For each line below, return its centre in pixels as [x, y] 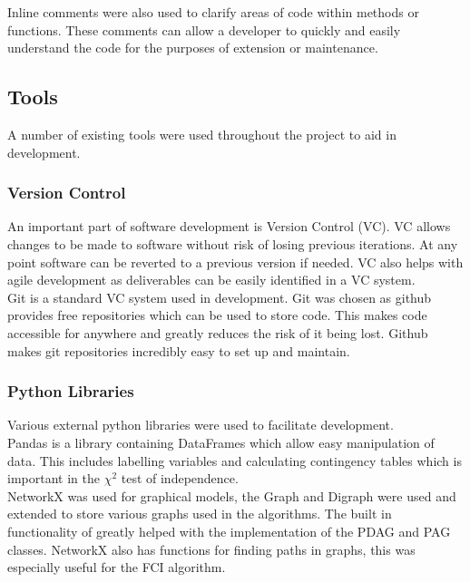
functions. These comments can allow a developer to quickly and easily [204, 29]
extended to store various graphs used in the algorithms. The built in [200, 514]
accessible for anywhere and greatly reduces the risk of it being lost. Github [218, 332]
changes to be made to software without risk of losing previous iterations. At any [233, 243]
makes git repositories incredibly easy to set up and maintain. [179, 350]
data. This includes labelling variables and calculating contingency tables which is [235, 460]
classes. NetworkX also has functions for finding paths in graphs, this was [211, 549]
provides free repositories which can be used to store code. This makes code [217, 315]
